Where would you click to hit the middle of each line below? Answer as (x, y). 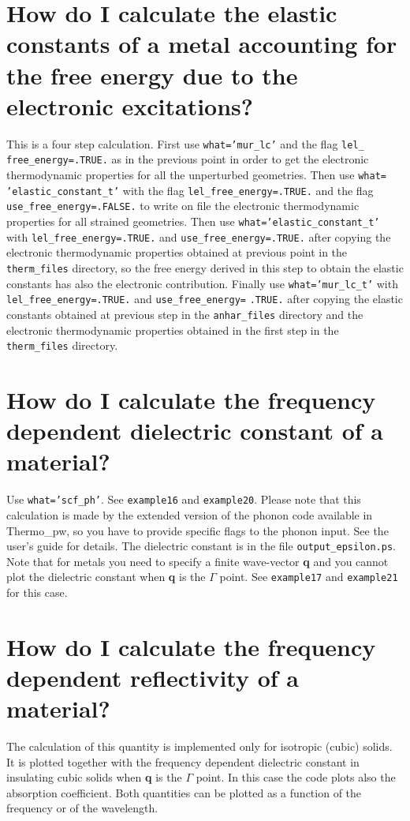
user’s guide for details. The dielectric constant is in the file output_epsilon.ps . (201, 546)
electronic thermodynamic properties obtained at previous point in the (177, 252)
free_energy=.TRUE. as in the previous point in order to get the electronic (188, 159)
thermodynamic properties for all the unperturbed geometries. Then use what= (196, 174)
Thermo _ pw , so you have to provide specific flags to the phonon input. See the (198, 530)
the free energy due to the (152, 75)
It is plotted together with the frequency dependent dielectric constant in (183, 761)
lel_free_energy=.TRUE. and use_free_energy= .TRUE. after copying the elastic (205, 299)
